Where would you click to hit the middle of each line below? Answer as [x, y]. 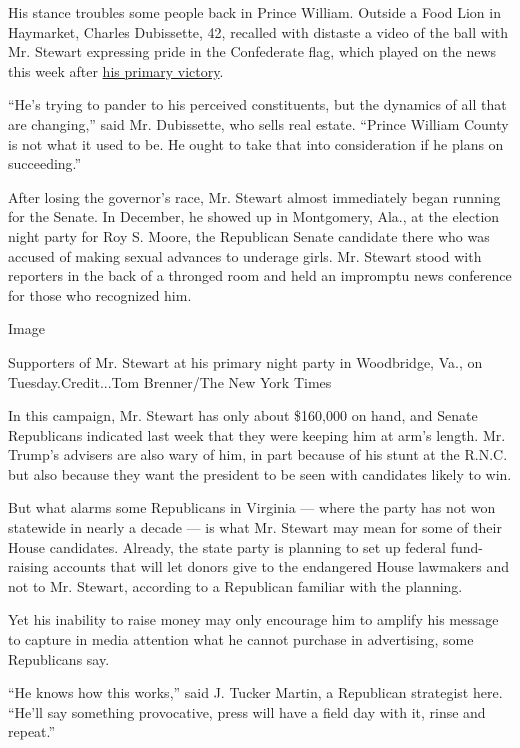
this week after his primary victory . [116, 70]
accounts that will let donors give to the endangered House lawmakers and [281, 566]
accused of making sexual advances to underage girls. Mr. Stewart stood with [245, 255]
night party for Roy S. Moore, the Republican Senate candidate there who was [249, 235]
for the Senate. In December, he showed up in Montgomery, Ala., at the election [254, 216]
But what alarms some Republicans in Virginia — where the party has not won [252, 507]
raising [28, 566]
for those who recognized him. [100, 294]
